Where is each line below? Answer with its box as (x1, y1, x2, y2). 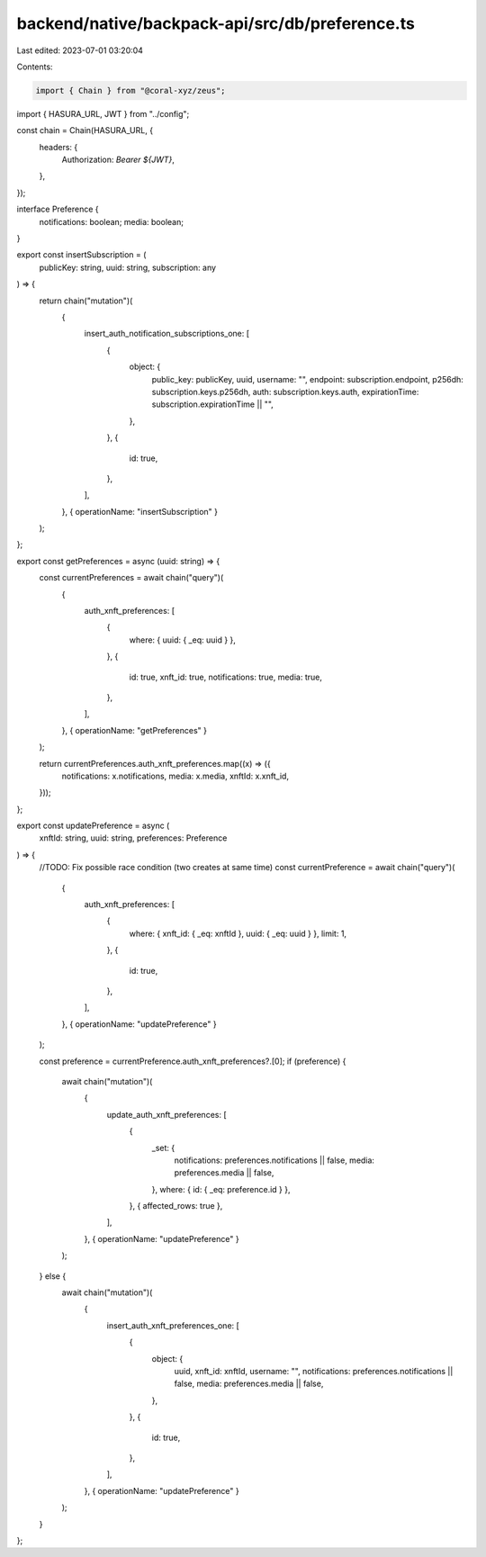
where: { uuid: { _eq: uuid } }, (129, 634, 236, 645)
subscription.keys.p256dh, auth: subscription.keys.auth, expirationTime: (151, 386, 419, 397)
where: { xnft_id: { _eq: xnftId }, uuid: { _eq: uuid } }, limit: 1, (129, 928, 346, 939)
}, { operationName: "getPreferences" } (61, 724, 207, 735)
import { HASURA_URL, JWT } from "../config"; (16, 108, 190, 119)
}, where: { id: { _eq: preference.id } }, (151, 1183, 292, 1194)
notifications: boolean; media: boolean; (39, 216, 184, 227)
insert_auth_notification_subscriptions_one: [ (84, 328, 250, 339)
